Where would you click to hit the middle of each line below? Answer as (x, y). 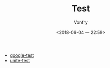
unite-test (20, 60)
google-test (22, 55)
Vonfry (81, 22)
